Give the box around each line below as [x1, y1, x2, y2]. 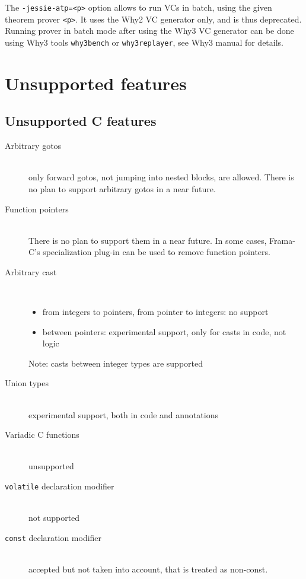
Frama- [269, 234, 295, 246]
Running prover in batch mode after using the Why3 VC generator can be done [5, 24, 294, 37]
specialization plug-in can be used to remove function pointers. [43, 246, 270, 258]
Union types [5, 377, 49, 389]
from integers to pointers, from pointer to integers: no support [42, 306, 269, 318]
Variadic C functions [5, 428, 79, 441]
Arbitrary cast [5, 265, 57, 278]
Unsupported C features [5, 112, 157, 130]
